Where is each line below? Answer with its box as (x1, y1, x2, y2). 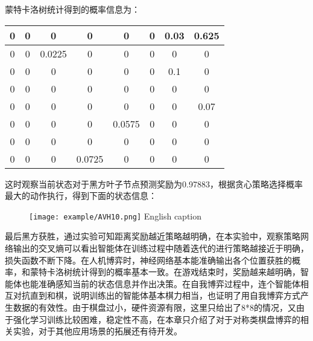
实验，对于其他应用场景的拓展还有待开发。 (13, 325, 182, 337)
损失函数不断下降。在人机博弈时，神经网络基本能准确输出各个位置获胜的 (5, 253, 292, 266)
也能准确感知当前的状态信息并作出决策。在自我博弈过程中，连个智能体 (21, 277, 300, 290)
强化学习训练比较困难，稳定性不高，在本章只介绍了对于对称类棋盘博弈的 (13, 313, 300, 325)
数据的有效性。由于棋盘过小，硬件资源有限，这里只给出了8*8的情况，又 (13, 301, 296, 313)
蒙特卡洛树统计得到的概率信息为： (5, 3, 140, 15)
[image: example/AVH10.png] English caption (29, 209, 201, 222)
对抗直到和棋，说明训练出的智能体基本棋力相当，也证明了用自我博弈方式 (13, 289, 300, 302)
